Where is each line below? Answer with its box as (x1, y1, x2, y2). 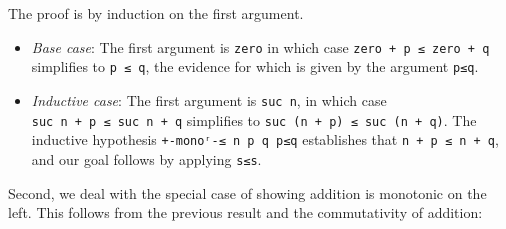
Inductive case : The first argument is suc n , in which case (31, 89, 387, 110)
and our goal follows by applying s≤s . (31, 148, 262, 169)
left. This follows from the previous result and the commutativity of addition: (8, 202, 483, 223)
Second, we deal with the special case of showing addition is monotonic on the (8, 182, 487, 203)
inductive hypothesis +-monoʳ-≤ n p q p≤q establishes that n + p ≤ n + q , (31, 129, 499, 150)
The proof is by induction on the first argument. (8, 3, 304, 23)
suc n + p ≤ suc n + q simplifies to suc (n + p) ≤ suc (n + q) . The (31, 109, 477, 130)
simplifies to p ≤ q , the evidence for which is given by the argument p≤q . (31, 56, 479, 77)
